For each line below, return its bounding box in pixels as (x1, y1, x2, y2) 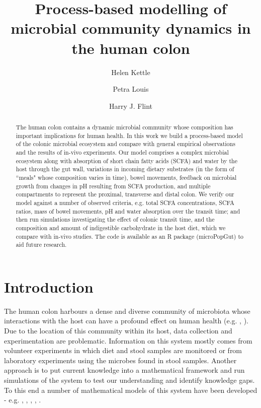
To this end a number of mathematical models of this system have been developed (4, 384, 257, 395)
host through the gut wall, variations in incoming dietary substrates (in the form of (16, 165, 234, 173)
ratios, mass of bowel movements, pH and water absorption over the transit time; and (16, 207, 240, 215)
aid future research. (16, 240, 67, 249)
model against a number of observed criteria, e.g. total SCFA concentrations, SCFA (16, 198, 234, 207)
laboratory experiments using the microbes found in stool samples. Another (4, 355, 237, 365)
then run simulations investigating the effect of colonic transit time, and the (16, 215, 215, 224)
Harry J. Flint (109, 100, 153, 111)
